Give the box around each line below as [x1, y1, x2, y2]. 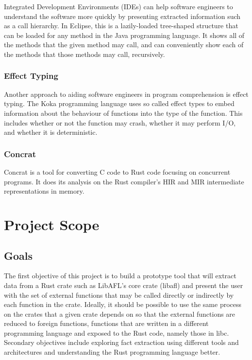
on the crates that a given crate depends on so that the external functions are [4, 308, 235, 319]
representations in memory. [4, 186, 84, 196]
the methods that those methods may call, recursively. [4, 49, 165, 59]
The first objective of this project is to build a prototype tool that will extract [4, 270, 236, 281]
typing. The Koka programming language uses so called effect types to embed [4, 98, 235, 108]
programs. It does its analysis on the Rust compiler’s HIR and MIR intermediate [4, 176, 244, 186]
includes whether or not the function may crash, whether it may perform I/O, [4, 117, 236, 127]
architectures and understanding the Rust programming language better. [4, 347, 220, 357]
